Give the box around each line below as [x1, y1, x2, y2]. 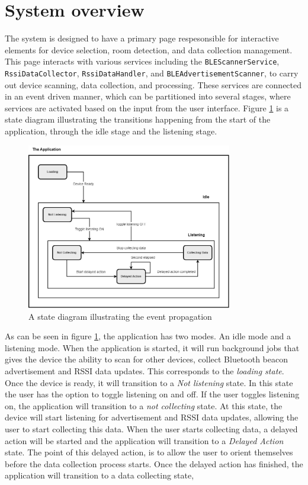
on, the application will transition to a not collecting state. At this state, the [5, 399, 283, 412]
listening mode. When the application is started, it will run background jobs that [5, 341, 300, 354]
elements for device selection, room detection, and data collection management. [5, 43, 293, 56]
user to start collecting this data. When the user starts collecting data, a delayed [5, 423, 298, 435]
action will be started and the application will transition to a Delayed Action [5, 434, 284, 447]
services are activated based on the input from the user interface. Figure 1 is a [5, 101, 289, 114]
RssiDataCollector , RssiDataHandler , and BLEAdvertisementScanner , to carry [5, 66, 299, 79]
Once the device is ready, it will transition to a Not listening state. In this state [5, 376, 293, 388]
